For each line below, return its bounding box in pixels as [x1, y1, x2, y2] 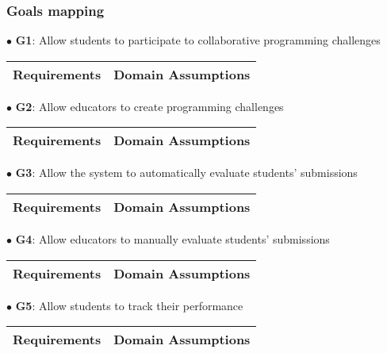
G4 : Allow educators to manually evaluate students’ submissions [15, 231, 330, 247]
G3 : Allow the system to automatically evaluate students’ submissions [15, 164, 358, 181]
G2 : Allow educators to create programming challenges [15, 98, 284, 114]
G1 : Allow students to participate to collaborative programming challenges [15, 32, 381, 48]
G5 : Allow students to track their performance [15, 297, 243, 313]
